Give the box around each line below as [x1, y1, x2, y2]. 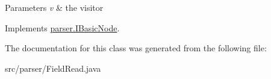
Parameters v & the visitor [5, 1, 104, 13]
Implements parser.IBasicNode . [5, 21, 120, 34]
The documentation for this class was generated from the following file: [5, 42, 267, 54]
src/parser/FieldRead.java [5, 62, 101, 74]
